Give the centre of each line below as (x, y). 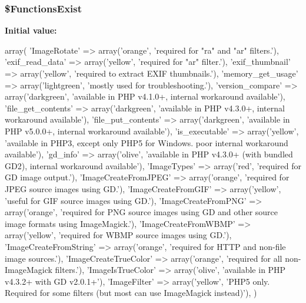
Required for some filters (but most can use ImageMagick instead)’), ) (131, 293)
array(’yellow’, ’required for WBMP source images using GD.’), (118, 235)
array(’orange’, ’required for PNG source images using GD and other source (142, 212)
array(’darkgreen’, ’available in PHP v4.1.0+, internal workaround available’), (145, 96)
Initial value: (31, 30)
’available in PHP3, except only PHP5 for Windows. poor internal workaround (147, 142)
